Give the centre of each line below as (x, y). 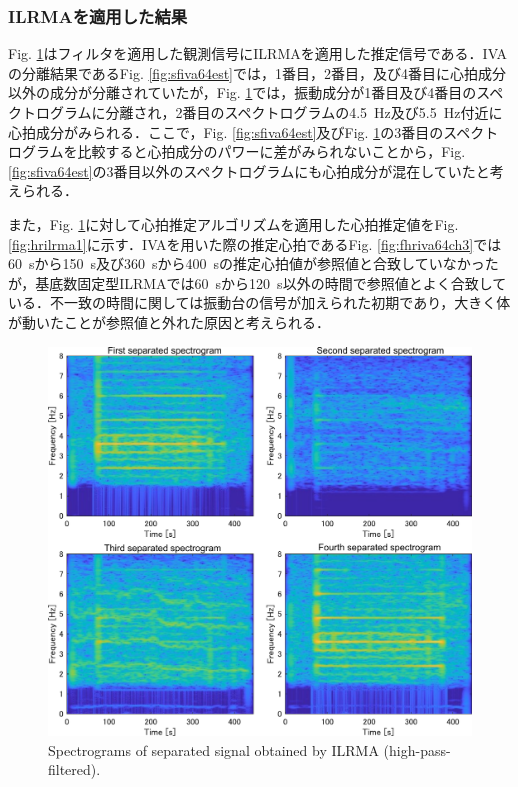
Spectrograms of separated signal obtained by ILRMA (213, 749)
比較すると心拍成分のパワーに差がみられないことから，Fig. (271, 151)
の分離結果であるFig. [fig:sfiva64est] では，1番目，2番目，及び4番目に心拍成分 (257, 72)
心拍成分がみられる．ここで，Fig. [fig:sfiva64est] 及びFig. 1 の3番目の (226, 131)
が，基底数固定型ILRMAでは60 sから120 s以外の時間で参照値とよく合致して (257, 282)
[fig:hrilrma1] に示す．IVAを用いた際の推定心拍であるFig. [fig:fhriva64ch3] (241, 243)
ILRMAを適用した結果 (98, 15)
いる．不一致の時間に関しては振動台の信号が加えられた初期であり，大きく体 (259, 302)
